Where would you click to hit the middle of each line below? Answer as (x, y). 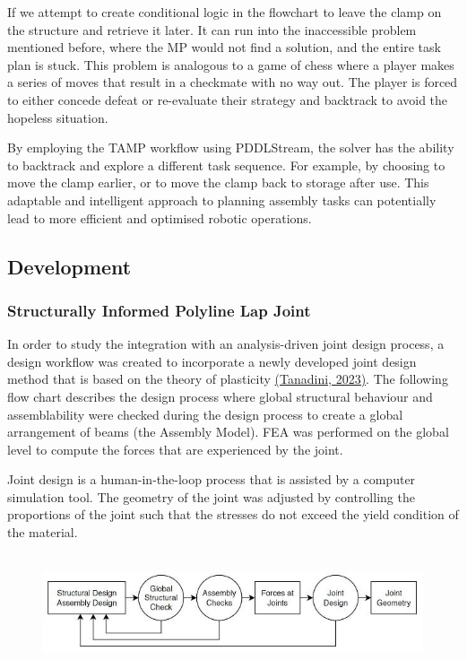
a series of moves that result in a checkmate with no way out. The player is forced (233, 82)
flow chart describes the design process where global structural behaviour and (220, 396)
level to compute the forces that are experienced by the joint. (175, 449)
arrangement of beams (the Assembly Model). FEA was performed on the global (228, 432)
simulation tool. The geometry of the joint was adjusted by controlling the (211, 496)
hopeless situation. (58, 117)
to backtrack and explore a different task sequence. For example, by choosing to (226, 165)
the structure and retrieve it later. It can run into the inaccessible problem (212, 29)
